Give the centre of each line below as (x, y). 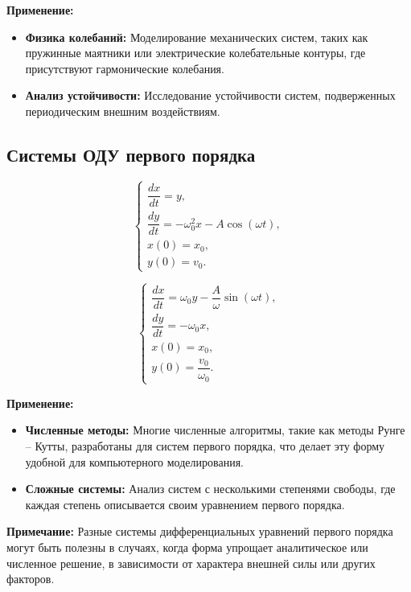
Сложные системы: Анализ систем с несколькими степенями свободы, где (210, 489)
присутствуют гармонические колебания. (125, 68)
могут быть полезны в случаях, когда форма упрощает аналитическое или (187, 547)
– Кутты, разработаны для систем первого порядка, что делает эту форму (205, 445)
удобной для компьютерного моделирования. (134, 461)
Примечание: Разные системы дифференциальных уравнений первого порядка (200, 531)
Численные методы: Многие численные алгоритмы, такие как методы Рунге (215, 430)
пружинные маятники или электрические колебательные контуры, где (195, 53)
